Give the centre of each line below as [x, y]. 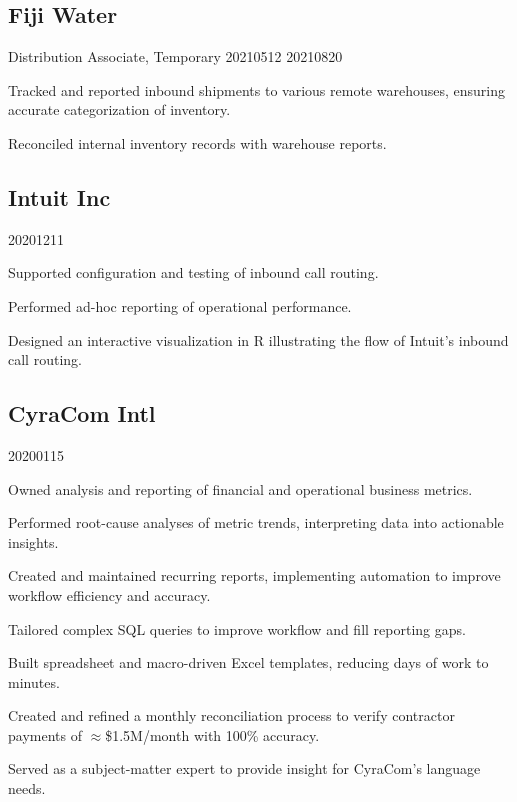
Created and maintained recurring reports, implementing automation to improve [254, 575]
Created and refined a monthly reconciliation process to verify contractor [231, 715]
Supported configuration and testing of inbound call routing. [193, 272]
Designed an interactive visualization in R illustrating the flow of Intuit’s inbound [258, 339]
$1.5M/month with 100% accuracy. [212, 734]
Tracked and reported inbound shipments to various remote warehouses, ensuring [256, 89]
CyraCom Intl [82, 413]
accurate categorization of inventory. [119, 109]
